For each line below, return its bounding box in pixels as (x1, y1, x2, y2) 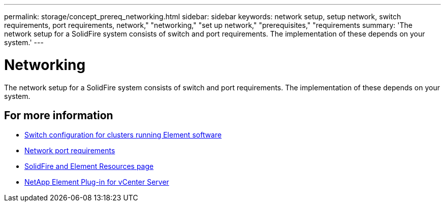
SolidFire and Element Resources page (24, 162, 154, 171)
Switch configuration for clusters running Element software (24, 130, 222, 140)
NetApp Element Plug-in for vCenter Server (24, 178, 169, 187)
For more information (4, 109, 113, 122)
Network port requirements (24, 146, 115, 155)
